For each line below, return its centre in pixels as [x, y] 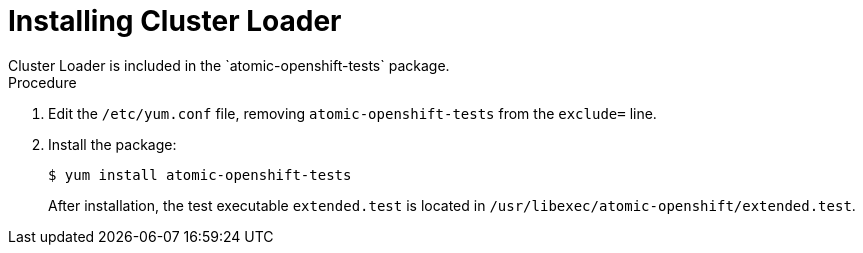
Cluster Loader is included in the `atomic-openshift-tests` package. [229, 65]
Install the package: [112, 144]
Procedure [42, 82]
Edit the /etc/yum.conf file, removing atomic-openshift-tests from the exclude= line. [352, 113]
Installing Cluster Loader [175, 21]
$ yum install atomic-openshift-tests [200, 174]
